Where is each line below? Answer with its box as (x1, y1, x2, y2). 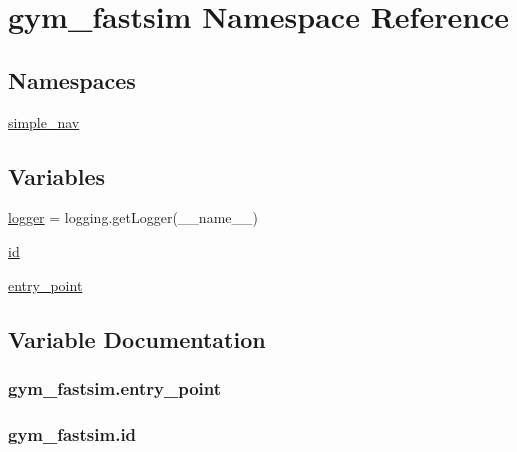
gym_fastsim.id (8, 421, 137, 446)
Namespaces (8, 64, 136, 95)
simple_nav (8, 111, 80, 132)
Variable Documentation (8, 323, 266, 354)
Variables (8, 160, 106, 191)
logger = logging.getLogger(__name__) (8, 207, 258, 228)
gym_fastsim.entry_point (8, 375, 221, 400)
